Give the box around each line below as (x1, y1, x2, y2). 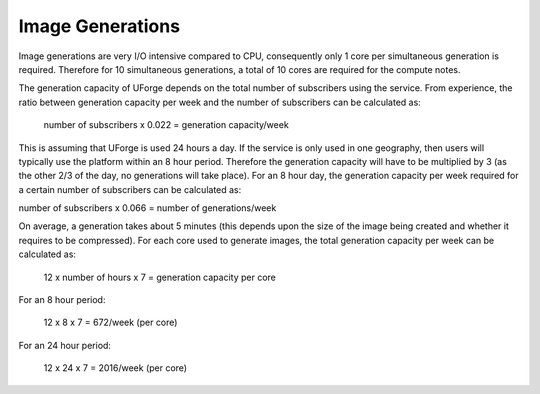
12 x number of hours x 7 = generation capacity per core (43, 271, 277, 283)
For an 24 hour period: (18, 339, 112, 351)
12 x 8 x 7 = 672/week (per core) (43, 316, 178, 329)
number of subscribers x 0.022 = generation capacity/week (43, 119, 289, 131)
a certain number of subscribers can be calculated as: (18, 183, 242, 195)
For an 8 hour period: (18, 294, 106, 306)
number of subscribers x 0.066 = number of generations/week (18, 202, 277, 214)
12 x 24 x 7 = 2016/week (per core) (43, 362, 188, 374)
